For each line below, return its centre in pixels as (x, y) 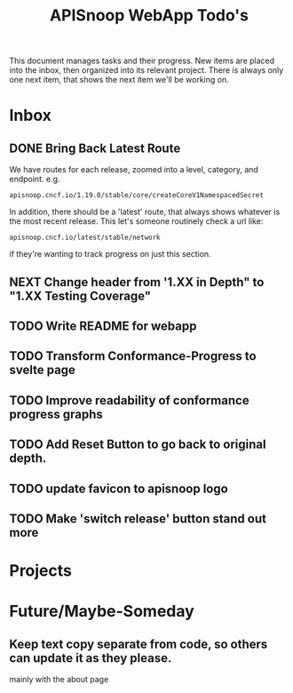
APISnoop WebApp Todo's (149, 16)
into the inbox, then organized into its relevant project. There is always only (146, 70)
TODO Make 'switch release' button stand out (138, 518)
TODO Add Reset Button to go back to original (138, 445)
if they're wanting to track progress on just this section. (110, 254)
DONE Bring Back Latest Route (95, 148)
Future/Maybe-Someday (102, 612)
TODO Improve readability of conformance (130, 400)
